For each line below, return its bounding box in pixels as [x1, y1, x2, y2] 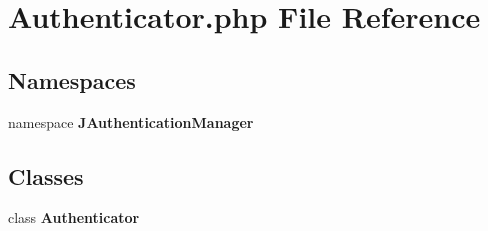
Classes [8, 160, 84, 191]
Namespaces [8, 64, 136, 95]
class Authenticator [8, 207, 140, 228]
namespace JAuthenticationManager [8, 111, 254, 132]
